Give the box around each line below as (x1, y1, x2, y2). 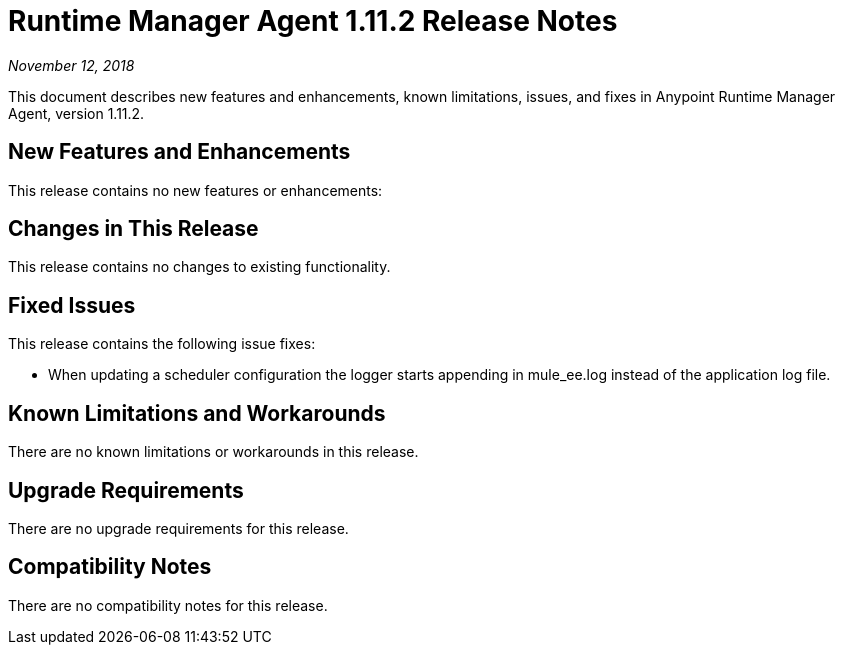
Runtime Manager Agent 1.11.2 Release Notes (8, 4, 618, 38)
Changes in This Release (8, 216, 259, 242)
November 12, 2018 (8, 56, 135, 74)
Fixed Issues (8, 292, 136, 318)
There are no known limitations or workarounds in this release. (8, 443, 419, 461)
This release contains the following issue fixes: (8, 335, 316, 353)
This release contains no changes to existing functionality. (8, 258, 391, 276)
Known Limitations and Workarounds (8, 400, 386, 426)
